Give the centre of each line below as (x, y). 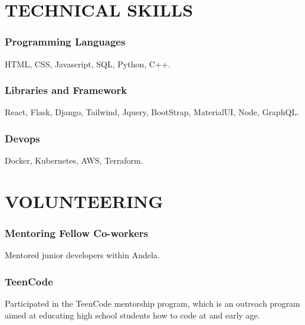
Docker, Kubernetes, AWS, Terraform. (74, 160)
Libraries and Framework (66, 90)
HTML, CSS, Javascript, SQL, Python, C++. (88, 64)
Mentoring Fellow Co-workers (77, 233)
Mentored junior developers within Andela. (82, 255)
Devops (22, 138)
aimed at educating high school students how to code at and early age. (132, 315)
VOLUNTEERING (84, 201)
